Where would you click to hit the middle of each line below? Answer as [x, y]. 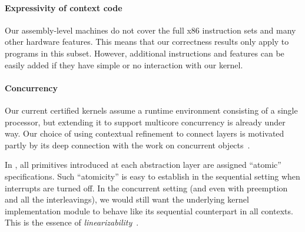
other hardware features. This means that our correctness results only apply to [147, 42]
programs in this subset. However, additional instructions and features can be [145, 53]
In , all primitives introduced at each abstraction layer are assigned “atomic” [143, 165]
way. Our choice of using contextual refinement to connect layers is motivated [145, 133]
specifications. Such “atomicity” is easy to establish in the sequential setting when [152, 176]
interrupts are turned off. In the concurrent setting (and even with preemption [146, 188]
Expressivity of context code [64, 7]
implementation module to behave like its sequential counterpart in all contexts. [149, 211]
